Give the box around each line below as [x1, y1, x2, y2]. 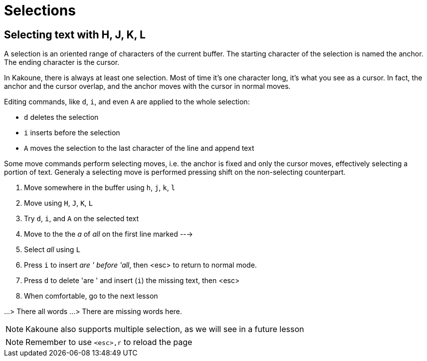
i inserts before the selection [24, 128, 120, 137]
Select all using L [24, 245, 80, 254]
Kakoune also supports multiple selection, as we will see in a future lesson [25, 324, 304, 335]
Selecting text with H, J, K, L [4, 28, 146, 41]
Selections [4, 2, 76, 19]
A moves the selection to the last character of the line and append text [24, 144, 254, 153]
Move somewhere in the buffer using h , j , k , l [24, 183, 176, 192]
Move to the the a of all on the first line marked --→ [24, 230, 193, 239]
